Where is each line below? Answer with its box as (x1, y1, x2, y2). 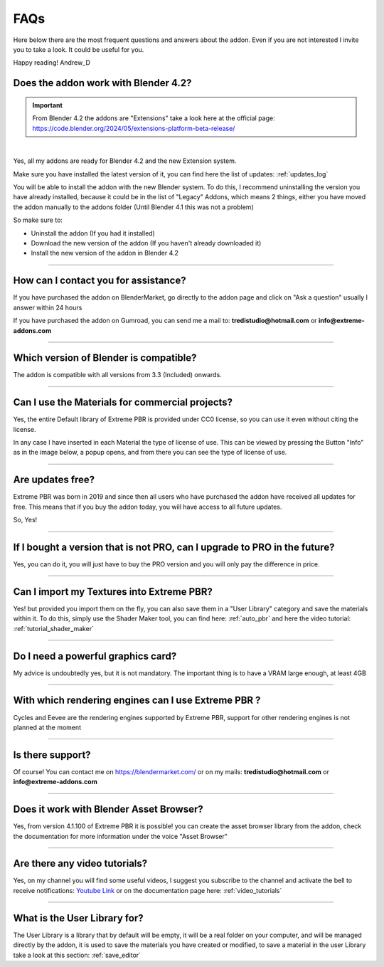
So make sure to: (13, 216, 63, 224)
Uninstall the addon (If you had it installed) (31, 228, 156, 238)
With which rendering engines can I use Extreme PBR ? (13, 694, 261, 707)
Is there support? (13, 749, 92, 761)
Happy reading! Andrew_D (13, 58, 90, 67)
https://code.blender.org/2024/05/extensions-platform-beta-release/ (32, 124, 235, 132)
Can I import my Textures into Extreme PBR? (13, 586, 213, 598)
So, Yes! (13, 516, 38, 524)
